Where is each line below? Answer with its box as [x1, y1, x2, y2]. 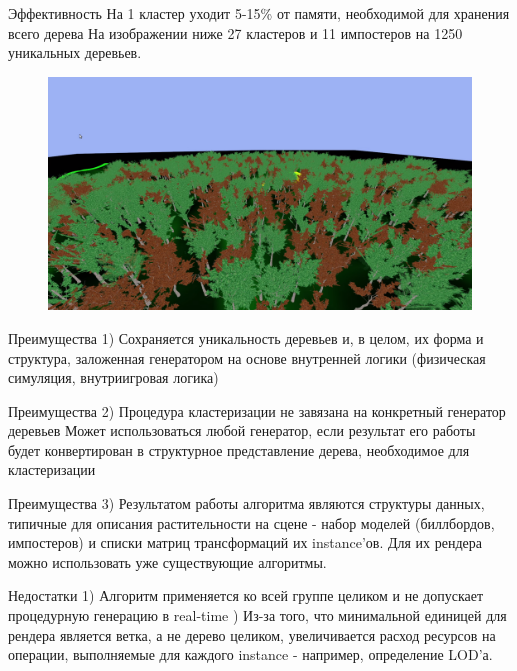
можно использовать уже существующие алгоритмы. [8, 551, 327, 572]
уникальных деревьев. [8, 42, 142, 63]
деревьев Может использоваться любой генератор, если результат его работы [8, 420, 476, 441]
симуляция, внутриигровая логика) [8, 367, 219, 388]
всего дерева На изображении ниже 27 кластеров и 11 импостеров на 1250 [8, 22, 463, 43]
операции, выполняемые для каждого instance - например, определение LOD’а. [8, 644, 493, 665]
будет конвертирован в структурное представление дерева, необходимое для [8, 439, 470, 460]
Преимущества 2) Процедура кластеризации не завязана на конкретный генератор [8, 400, 506, 421]
